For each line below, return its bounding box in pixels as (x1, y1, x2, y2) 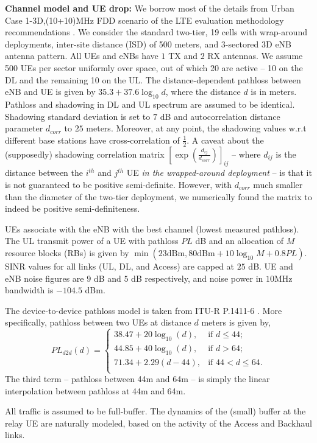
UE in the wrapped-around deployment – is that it (126, 166, 312, 179)
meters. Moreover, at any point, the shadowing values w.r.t (86, 122, 307, 134)
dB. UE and (248, 259, 293, 272)
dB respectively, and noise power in (131, 271, 263, 284)
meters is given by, (201, 316, 271, 329)
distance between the (5, 166, 84, 179)
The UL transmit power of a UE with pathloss (5, 234, 179, 247)
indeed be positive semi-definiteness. (5, 202, 140, 215)
